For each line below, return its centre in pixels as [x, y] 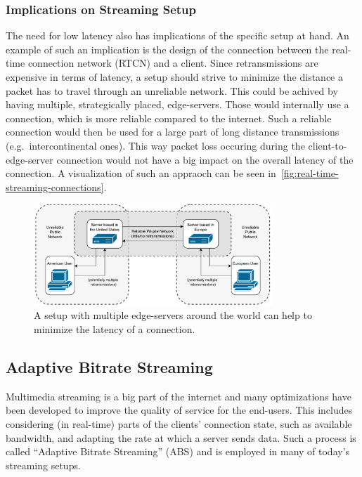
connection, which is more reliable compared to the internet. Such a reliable [169, 118]
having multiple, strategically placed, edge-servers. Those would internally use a [177, 104]
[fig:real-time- [310, 173]
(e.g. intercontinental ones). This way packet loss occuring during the [155, 145]
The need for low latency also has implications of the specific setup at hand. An [177, 35]
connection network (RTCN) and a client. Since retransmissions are [173, 63]
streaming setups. [43, 465]
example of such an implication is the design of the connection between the [167, 49]
